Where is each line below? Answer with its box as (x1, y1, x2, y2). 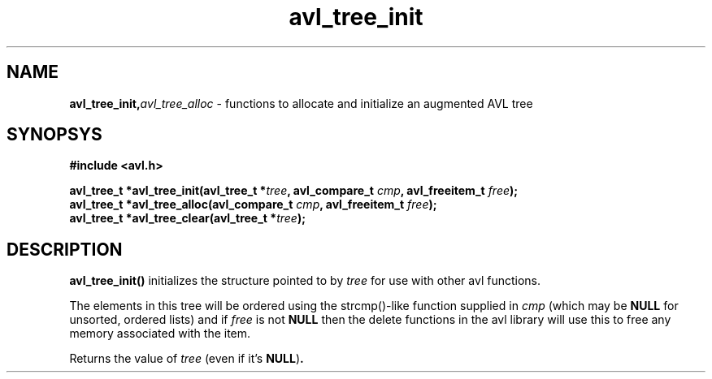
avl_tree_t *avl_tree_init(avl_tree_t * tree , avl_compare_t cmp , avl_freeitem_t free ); (69, 183, 519, 198)
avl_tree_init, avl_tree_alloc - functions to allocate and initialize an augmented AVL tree (69, 96, 533, 110)
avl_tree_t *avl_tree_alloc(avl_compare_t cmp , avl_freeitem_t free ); (69, 197, 437, 212)
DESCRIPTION (7, 239, 123, 260)
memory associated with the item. (69, 326, 251, 341)
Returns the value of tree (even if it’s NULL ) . (69, 351, 304, 366)
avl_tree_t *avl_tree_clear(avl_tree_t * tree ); (69, 211, 306, 226)
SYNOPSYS (7, 124, 102, 145)
